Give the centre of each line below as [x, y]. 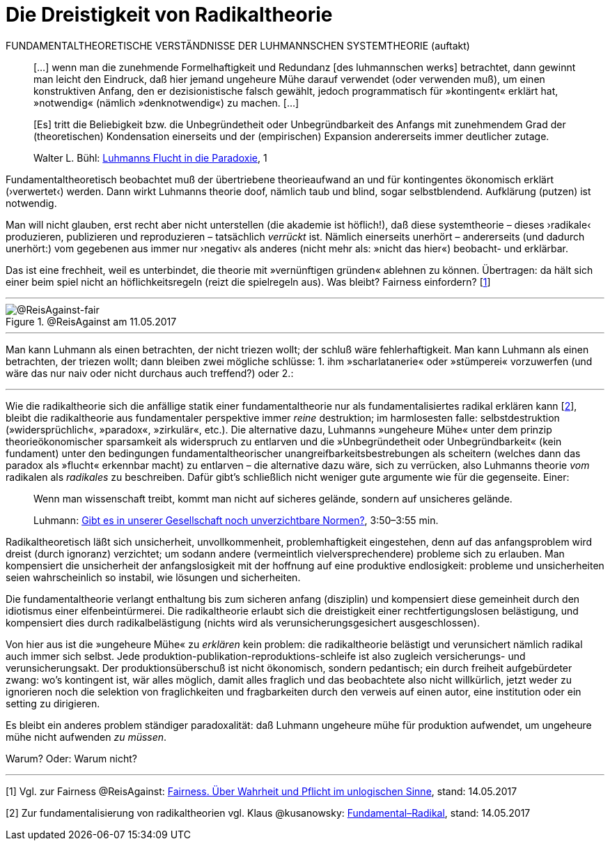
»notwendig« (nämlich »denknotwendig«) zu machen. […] [166, 102]
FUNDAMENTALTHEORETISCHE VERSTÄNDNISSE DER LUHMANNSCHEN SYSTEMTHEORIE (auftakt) [238, 45]
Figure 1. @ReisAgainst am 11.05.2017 [91, 321]
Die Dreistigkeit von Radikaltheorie [169, 15]
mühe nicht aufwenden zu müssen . [86, 737]
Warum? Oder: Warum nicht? [71, 758]
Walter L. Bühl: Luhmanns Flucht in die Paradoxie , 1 [150, 157]
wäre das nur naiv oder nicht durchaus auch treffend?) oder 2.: [150, 373]
